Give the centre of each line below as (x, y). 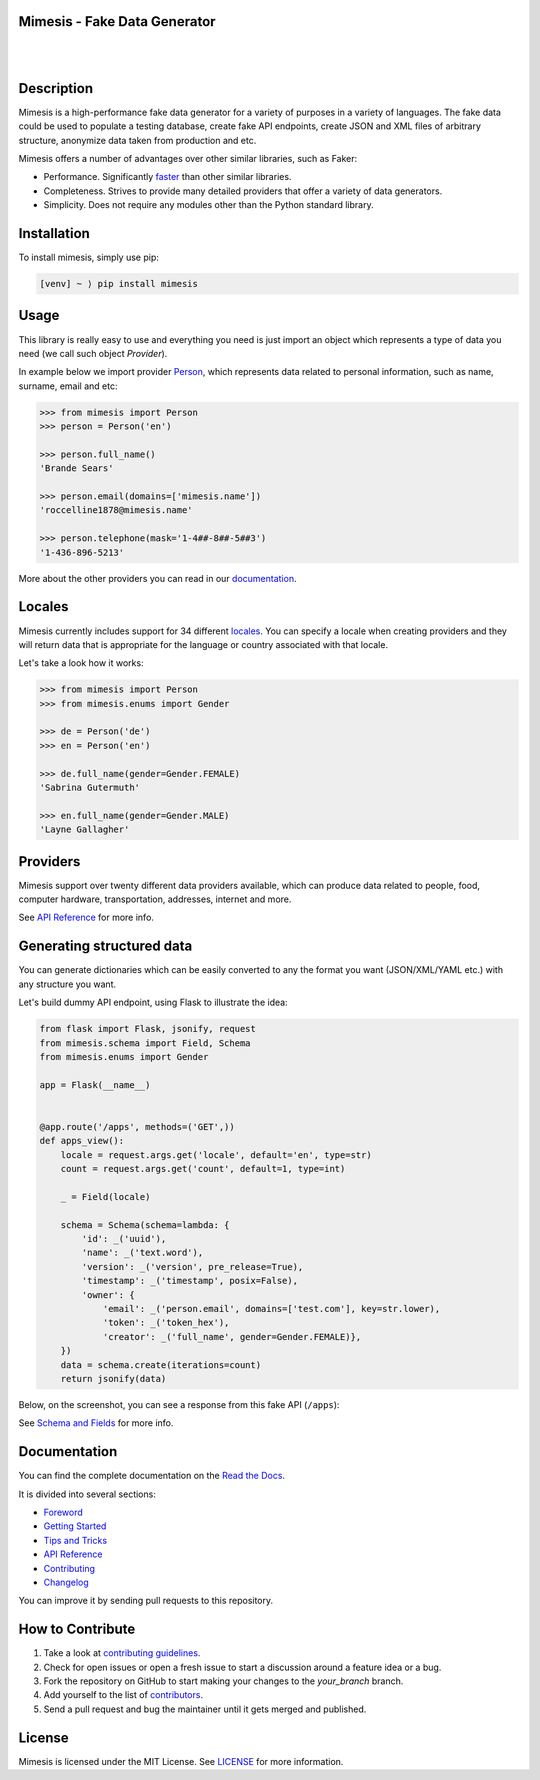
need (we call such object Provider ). (93, 353)
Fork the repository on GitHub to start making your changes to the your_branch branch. (223, 1681)
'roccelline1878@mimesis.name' (116, 510)
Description (56, 88)
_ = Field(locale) (105, 1196)
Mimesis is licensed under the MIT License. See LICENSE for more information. (181, 1761)
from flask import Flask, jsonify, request (148, 1029)
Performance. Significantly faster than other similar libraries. (167, 177)
